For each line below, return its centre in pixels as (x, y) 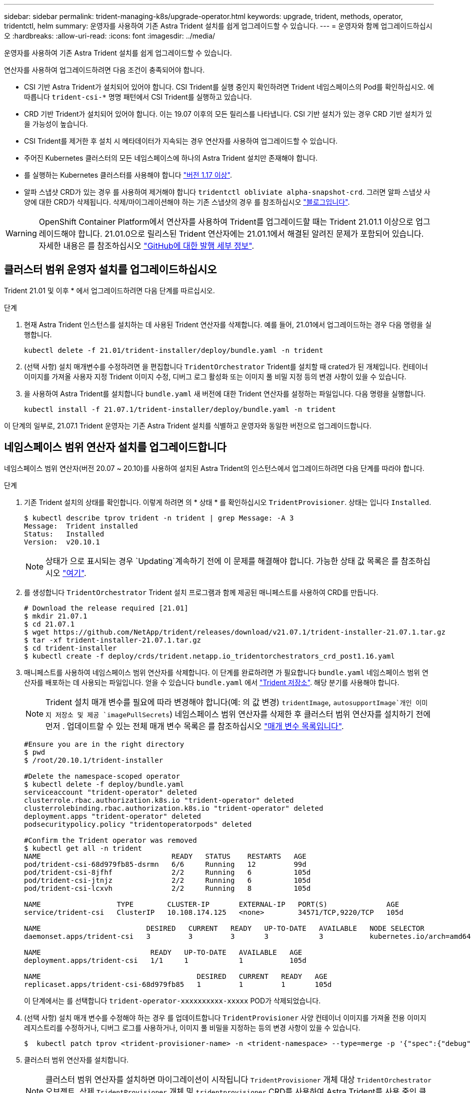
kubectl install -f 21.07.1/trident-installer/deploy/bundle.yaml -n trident (180, 409)
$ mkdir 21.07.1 (56, 616)
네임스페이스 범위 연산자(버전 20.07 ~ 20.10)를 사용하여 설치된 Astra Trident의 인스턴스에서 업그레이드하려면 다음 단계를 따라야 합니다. (214, 468)
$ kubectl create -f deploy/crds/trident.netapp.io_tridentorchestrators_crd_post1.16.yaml (209, 656)
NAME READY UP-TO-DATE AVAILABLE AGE (163, 952)
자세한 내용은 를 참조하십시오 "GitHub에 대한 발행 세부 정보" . (146, 246)
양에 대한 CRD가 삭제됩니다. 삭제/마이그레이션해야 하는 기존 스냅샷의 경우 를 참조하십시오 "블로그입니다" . (187, 202)
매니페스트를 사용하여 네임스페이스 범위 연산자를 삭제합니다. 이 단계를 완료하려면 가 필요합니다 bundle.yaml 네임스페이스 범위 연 (226, 672)
